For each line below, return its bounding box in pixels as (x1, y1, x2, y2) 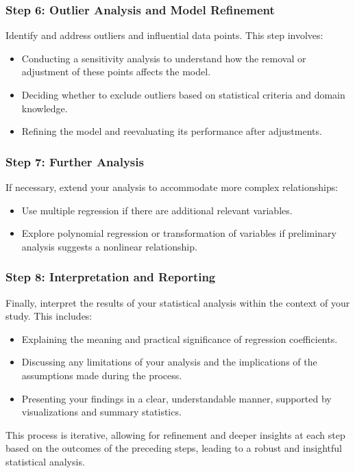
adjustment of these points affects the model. (21, 64, 211, 79)
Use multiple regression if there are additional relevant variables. (21, 203, 293, 217)
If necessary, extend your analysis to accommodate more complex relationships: (5, 180, 339, 194)
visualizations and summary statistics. (21, 405, 182, 419)
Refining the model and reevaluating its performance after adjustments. (21, 124, 322, 138)
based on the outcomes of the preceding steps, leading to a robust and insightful (5, 441, 342, 455)
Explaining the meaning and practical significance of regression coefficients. (21, 331, 338, 346)
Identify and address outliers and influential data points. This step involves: (5, 28, 323, 42)
